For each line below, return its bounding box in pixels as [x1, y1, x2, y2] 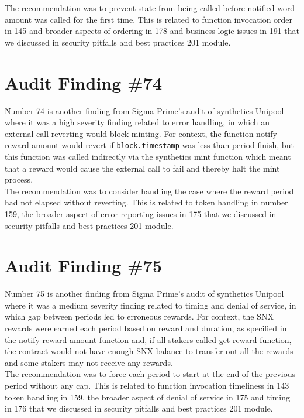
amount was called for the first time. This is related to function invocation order [5, 13, 293, 25]
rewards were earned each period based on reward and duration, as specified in [5, 322, 287, 334]
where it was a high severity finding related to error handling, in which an [5, 116, 270, 128]
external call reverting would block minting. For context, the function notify [5, 127, 277, 139]
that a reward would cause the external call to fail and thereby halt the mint [5, 162, 280, 174]
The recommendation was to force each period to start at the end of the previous [5, 368, 295, 380]
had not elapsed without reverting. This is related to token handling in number [5, 196, 288, 208]
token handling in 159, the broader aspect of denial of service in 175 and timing [5, 390, 290, 403]
